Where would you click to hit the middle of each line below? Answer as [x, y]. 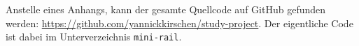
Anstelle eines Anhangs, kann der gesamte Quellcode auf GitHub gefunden [166, 9]
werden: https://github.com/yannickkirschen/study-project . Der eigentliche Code [179, 23]
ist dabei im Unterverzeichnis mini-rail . [94, 37]
